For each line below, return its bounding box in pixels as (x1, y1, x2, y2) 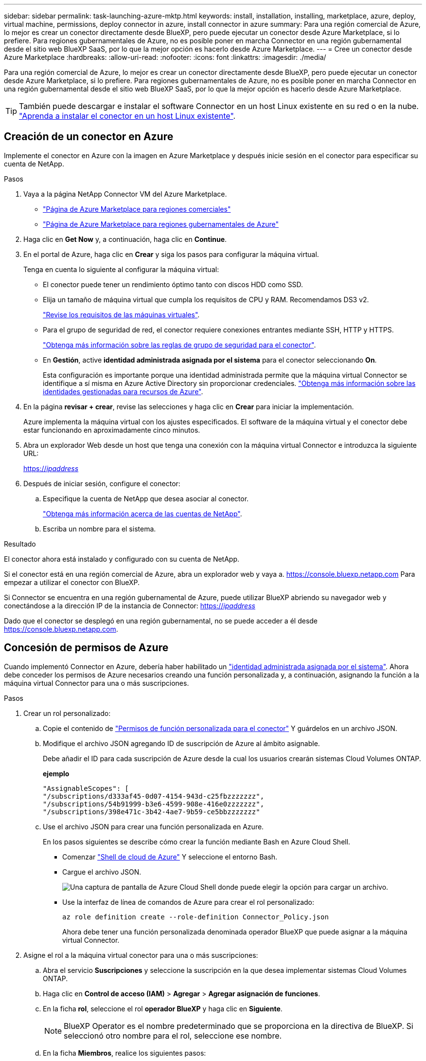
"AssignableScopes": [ (43, 784, 129, 792)
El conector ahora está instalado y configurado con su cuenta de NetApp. (4, 554, 240, 563)
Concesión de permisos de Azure (4, 641, 169, 654)
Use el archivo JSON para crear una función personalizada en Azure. (43, 822, 264, 831)
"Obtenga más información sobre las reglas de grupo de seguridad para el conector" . (43, 340, 316, 349)
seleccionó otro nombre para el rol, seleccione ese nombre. (64, 1030, 282, 1041)
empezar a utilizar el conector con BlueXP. (4, 578, 140, 586)
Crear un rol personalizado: (23, 709, 111, 717)
